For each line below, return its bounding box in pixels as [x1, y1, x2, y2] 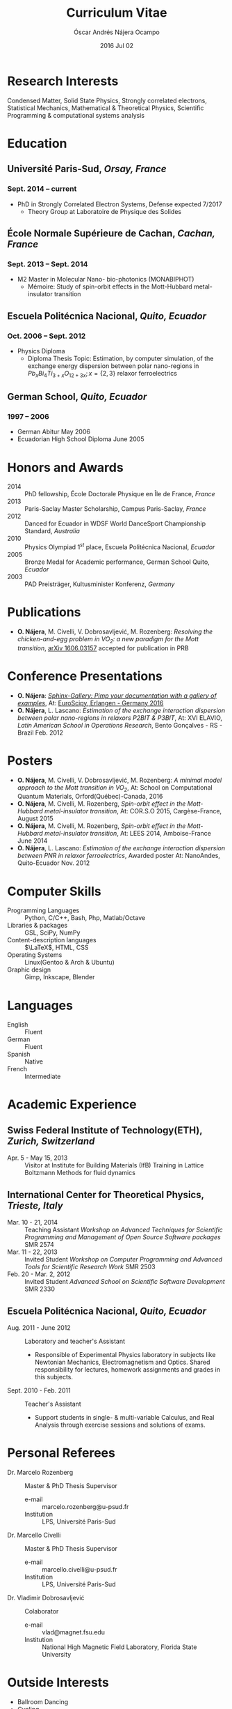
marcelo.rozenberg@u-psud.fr [42, 1502, 129, 1510]
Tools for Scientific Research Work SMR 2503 [24, 1263, 156, 1271]
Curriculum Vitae [66, 5, 167, 21]
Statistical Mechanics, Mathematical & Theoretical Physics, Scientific [7, 103, 204, 112]
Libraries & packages [7, 921, 68, 930]
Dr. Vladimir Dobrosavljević [7, 1593, 85, 1602]
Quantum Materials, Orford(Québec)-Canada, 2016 [17, 792, 163, 801]
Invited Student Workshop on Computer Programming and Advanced [24, 1255, 223, 1264]
